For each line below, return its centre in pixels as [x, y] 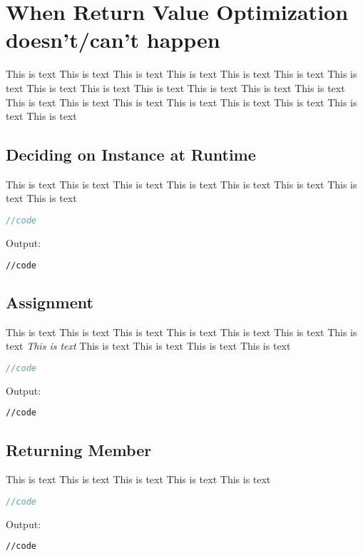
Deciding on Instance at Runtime [131, 155]
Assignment [50, 302]
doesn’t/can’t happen [113, 40]
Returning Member [79, 449]
